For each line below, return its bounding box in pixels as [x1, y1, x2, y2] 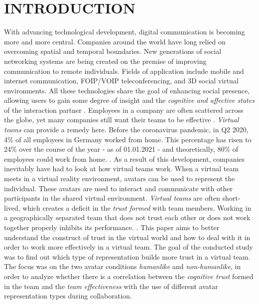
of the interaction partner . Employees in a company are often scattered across [4, 104, 244, 115]
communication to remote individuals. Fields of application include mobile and [4, 65, 244, 76]
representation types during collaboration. [4, 291, 132, 301]
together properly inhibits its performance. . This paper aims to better [4, 222, 220, 232]
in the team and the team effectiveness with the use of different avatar [4, 281, 218, 291]
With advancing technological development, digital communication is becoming [4, 26, 245, 37]
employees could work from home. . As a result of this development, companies [4, 153, 245, 164]
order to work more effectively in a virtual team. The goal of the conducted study [4, 242, 253, 252]
